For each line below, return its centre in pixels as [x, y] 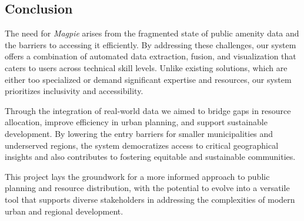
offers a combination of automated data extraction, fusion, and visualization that [151, 56]
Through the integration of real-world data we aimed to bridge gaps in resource [148, 110]
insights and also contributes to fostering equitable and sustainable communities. [150, 157]
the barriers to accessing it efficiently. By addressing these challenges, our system [151, 44]
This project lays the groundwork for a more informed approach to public [137, 176]
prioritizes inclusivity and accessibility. [74, 91]
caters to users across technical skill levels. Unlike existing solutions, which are [146, 67]
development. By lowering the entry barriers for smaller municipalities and [139, 133]
